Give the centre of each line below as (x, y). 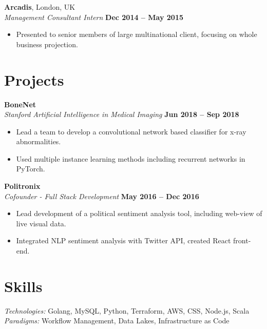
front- (242, 240)
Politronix (22, 186)
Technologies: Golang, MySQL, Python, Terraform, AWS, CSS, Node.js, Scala (127, 310)
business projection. (47, 44)
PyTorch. (31, 169)
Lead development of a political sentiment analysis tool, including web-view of (139, 213)
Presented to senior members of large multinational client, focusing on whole (137, 34)
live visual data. (41, 223)
